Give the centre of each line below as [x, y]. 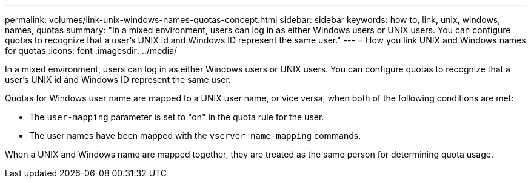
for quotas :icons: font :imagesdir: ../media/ [91, 50]
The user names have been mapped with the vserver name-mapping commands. [195, 136]
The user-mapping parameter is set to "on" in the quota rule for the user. [177, 117]
